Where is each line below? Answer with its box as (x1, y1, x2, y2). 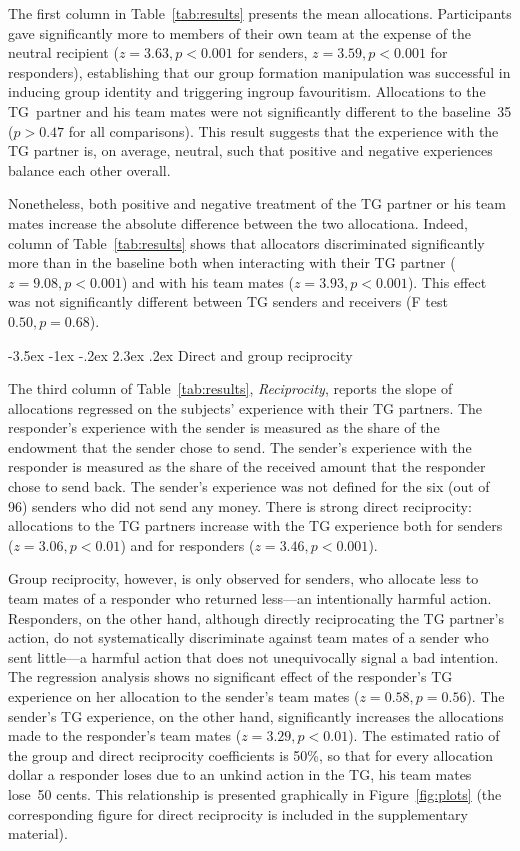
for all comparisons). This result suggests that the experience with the (68, 120, 499, 141)
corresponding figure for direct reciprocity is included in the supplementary (8, 803, 468, 824)
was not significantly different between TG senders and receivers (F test (8, 291, 448, 312)
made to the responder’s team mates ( (8, 725, 242, 746)
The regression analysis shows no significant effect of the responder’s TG (8, 666, 453, 687)
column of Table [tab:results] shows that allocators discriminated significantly (8, 232, 485, 253)
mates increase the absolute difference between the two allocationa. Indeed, (8, 212, 468, 233)
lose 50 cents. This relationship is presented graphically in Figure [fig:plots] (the (8, 783, 502, 804)
